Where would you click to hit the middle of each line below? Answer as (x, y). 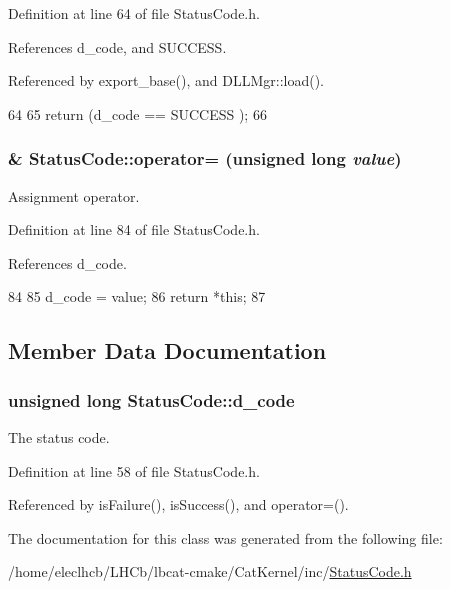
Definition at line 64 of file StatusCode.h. (134, 13)
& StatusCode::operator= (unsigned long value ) (205, 158)
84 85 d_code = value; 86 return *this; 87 (137, 296)
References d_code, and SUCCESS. (117, 46)
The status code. (59, 436)
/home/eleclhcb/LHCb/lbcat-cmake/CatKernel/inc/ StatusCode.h (210, 571)
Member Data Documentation (167, 350)
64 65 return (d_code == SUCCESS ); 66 (137, 113)
